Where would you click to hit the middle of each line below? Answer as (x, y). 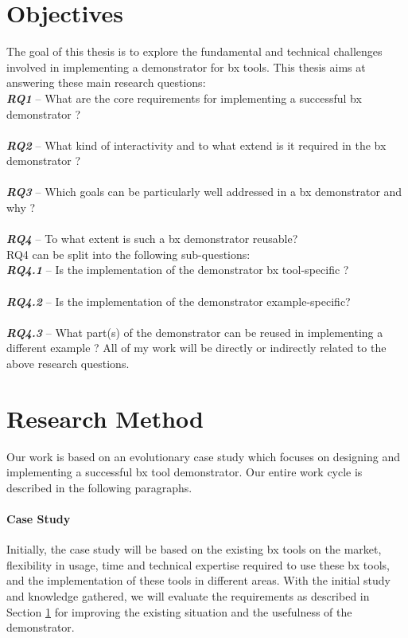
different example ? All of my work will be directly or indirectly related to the (196, 348)
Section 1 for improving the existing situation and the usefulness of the (179, 611)
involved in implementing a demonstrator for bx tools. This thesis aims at (186, 67)
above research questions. (68, 363)
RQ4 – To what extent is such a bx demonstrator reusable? (152, 239)
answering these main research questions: (106, 82)
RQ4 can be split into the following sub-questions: (128, 254)
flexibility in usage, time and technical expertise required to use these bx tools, (198, 564)
